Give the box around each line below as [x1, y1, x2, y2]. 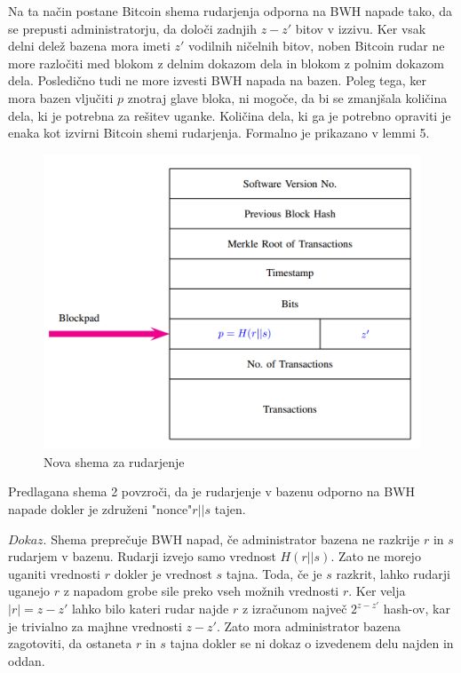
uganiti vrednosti [8, 564, 100, 582]
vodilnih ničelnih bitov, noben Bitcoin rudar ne [188, 36, 445, 55]
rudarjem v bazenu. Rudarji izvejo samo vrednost [8, 547, 276, 566]
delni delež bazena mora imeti [8, 36, 171, 55]
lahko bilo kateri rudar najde [71, 599, 229, 617]
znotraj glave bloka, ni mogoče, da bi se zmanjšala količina [127, 88, 448, 107]
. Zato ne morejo [330, 547, 421, 566]
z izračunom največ [242, 599, 347, 617]
